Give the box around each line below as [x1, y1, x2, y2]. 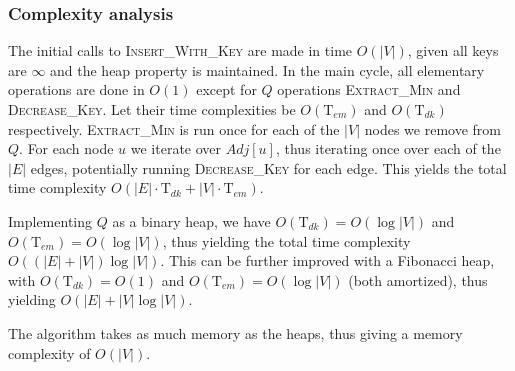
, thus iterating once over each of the [275, 138, 501, 159]
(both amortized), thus [348, 269, 488, 290]
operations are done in [8, 79, 145, 100]
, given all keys [407, 40, 499, 61]
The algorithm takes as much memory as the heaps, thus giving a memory [8, 322, 463, 343]
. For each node [19, 138, 114, 159]
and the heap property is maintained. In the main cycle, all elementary [50, 59, 485, 80]
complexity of [8, 342, 91, 363]
